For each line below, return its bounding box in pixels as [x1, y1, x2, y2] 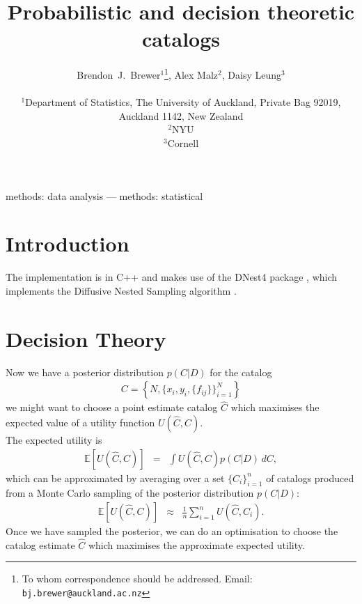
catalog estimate [6, 537, 75, 552]
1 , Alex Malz [164, 65, 219, 82]
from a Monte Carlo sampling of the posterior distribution [6, 486, 254, 500]
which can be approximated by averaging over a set [6, 470, 225, 485]
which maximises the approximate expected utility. [88, 537, 305, 552]
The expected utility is [6, 433, 102, 447]
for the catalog [210, 364, 272, 379]
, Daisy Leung [221, 67, 282, 82]
